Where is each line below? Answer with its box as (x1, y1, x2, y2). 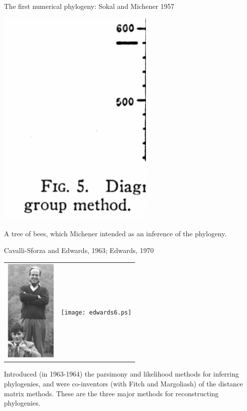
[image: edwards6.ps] (61, 309, 132, 316)
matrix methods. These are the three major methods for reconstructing (4, 388, 219, 398)
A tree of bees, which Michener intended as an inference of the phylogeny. (4, 228, 227, 239)
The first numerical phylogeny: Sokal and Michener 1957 (4, 1, 175, 11)
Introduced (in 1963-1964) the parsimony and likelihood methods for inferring (4, 369, 239, 379)
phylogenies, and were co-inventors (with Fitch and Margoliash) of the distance (4, 378, 243, 388)
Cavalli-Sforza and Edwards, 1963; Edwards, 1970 (4, 245, 154, 255)
